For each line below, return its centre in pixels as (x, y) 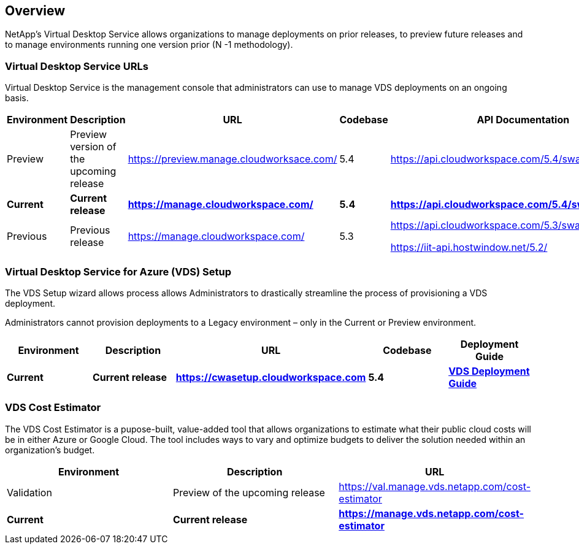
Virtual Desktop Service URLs (77, 66)
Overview (35, 11)
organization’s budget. (50, 450)
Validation (29, 492)
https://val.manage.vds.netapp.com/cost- (435, 486)
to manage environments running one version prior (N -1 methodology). (149, 45)
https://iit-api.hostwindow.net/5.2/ (469, 248)
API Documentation (523, 120)
